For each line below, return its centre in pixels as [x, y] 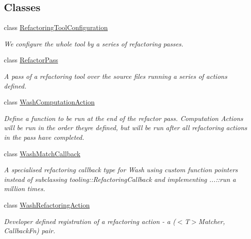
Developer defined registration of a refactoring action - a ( [90, 221]
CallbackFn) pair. [30, 231]
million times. [25, 188]
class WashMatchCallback [42, 153]
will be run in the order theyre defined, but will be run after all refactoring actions [125, 127]
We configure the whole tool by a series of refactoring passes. [94, 43]
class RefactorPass [31, 60]
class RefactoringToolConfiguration [56, 27]
